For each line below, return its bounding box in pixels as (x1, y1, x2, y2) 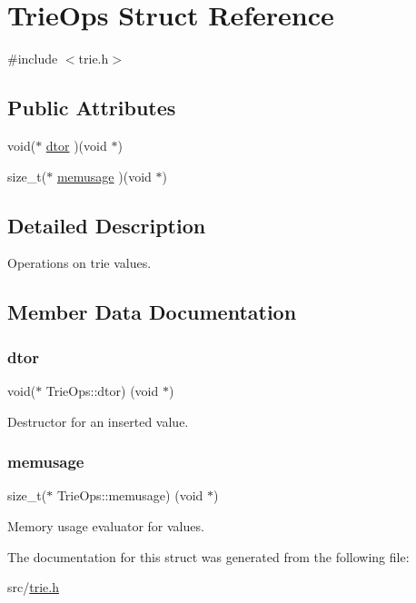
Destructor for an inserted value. (7, 411, 189, 430)
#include (7, 49, 58, 68)
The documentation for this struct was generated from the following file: (7, 547, 410, 566)
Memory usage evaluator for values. (7, 516, 204, 535)
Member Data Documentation (7, 298, 297, 326)
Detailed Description (7, 211, 206, 239)
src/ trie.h (7, 578, 59, 597)
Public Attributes (7, 94, 176, 122)
